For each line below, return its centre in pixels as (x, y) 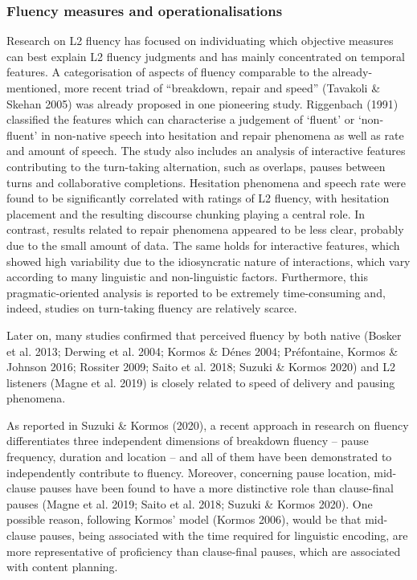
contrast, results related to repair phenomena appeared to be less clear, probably (205, 229)
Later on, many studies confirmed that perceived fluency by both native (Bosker (204, 335)
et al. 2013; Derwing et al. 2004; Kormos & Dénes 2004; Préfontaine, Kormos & (202, 351)
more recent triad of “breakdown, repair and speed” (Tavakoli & (222, 88)
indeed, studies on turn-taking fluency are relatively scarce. (152, 308)
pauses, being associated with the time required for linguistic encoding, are (224, 535)
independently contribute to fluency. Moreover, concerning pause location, (188, 472)
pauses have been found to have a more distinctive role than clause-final (217, 488)
